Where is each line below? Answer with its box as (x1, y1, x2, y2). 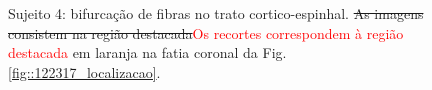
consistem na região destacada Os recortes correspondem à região (8, 22, 404, 43)
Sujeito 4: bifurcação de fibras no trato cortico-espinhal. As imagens (8, 3, 424, 23)
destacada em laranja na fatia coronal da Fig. (8, 42, 287, 63)
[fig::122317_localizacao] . (8, 61, 161, 82)
